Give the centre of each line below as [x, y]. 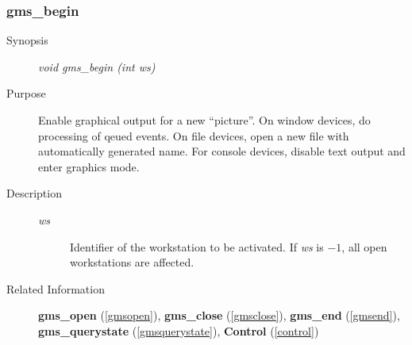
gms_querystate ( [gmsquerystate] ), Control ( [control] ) [179, 330]
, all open [364, 246]
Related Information [56, 288]
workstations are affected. [132, 262]
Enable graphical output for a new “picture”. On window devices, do [204, 120]
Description [34, 193]
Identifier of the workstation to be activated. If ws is [197, 246]
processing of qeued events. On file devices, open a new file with [194, 135]
